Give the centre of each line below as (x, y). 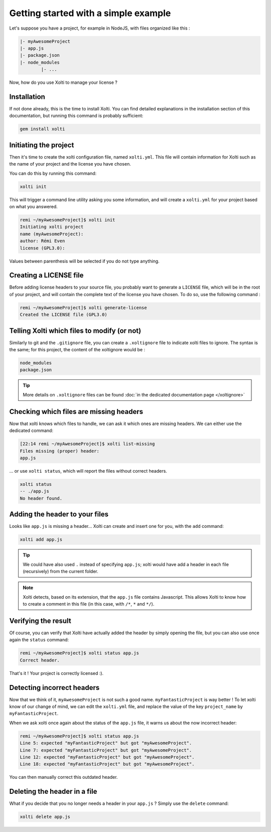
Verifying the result (40, 620)
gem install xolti (42, 129)
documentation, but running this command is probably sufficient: (76, 116)
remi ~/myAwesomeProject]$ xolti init (67, 220)
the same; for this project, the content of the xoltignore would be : (77, 350)
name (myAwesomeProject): (52, 234)
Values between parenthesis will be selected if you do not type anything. (85, 261)
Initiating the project (42, 145)
